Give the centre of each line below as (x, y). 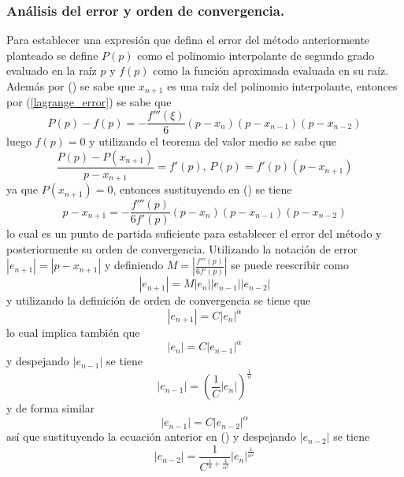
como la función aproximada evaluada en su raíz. (271, 70)
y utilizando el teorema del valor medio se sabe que (213, 141)
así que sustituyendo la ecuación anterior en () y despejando (151, 436)
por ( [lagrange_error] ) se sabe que (89, 102)
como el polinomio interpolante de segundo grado (256, 55)
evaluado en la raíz (52, 70)
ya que (22, 189)
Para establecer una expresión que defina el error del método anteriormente (188, 40)
